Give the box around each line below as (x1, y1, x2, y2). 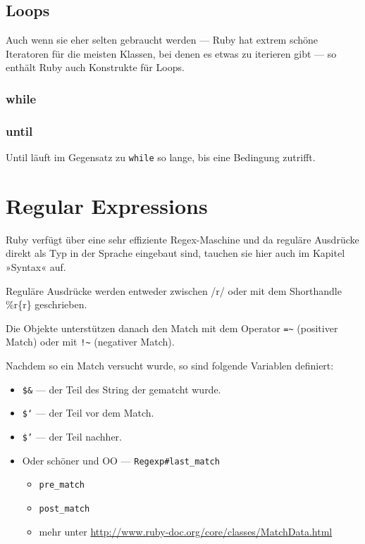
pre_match (39, 480, 85, 491)
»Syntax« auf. (6, 260, 66, 274)
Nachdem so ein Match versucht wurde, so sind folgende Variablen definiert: (6, 358, 334, 373)
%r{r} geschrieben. (6, 297, 87, 312)
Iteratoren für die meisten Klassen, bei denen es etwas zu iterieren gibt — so (6, 46, 337, 61)
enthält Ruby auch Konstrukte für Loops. (6, 60, 185, 75)
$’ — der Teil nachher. (22, 429, 122, 444)
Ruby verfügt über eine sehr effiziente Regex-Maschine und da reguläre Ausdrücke (6, 232, 359, 246)
